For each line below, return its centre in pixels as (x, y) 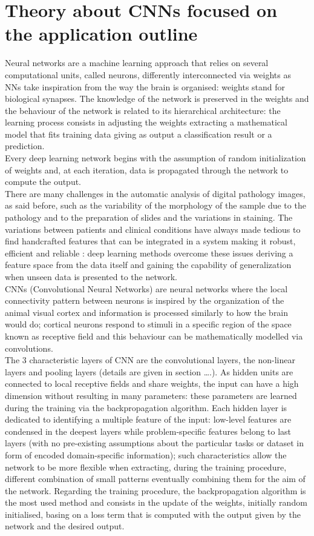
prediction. (25, 146)
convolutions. (29, 348)
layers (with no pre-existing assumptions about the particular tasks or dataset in (154, 443)
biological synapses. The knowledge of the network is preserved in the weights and (157, 99)
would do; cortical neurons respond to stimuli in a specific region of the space (148, 324)
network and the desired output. (65, 526)
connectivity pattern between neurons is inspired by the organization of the (145, 300)
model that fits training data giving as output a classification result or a (139, 134)
